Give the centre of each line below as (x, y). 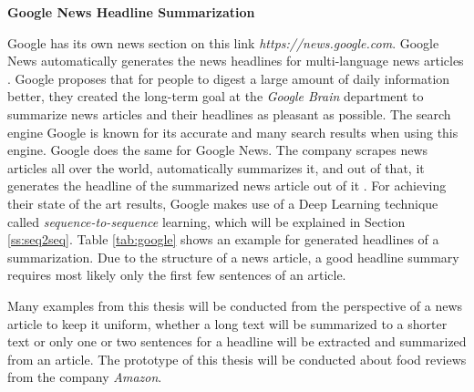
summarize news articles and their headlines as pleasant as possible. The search (229, 113)
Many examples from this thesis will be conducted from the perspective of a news (235, 305)
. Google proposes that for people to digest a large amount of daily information (229, 78)
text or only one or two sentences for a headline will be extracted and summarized (237, 341)
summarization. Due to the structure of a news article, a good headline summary (233, 257)
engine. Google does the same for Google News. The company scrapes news (218, 150)
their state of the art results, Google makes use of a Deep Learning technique (223, 203)
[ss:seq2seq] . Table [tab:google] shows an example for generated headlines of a (223, 239)
